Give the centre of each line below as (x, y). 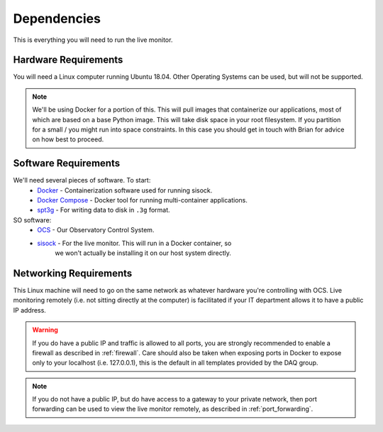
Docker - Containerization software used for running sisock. (125, 190)
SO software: (32, 220)
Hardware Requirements (68, 60)
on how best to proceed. (68, 139)
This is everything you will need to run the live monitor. (93, 40)
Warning (45, 330)
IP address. (29, 310)
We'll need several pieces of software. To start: (82, 180)
